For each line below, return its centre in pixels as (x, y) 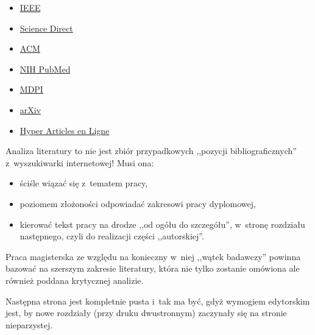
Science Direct (46, 28)
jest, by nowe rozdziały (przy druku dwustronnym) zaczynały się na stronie (146, 313)
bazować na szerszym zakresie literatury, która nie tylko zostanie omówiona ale (153, 268)
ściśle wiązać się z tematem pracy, (84, 183)
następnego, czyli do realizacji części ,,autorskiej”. (112, 236)
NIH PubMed (45, 69)
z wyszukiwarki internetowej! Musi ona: (80, 162)
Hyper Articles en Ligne (65, 130)
